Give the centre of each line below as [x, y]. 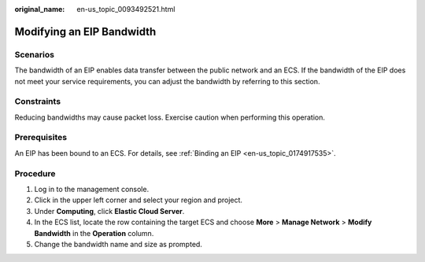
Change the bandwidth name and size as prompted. [118, 244]
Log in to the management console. [92, 189]
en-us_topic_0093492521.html [126, 9]
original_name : [40, 9]
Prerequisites [41, 138]
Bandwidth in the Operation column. [94, 233]
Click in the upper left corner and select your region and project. [139, 200]
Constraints [38, 101]
